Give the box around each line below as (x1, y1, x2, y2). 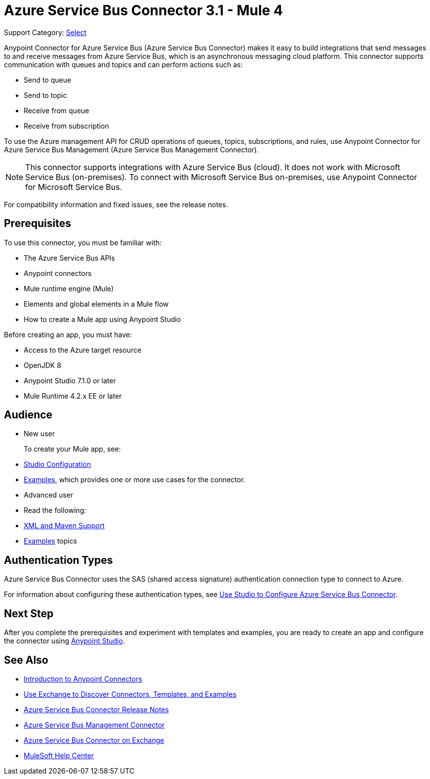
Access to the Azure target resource (24, 345, 142, 354)
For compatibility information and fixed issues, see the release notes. (4, 200, 228, 209)
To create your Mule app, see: (24, 445, 121, 454)
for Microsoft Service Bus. (25, 182, 122, 192)
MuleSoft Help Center (24, 751, 94, 760)
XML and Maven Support (24, 521, 105, 530)
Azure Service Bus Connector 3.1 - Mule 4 (4, 2, 283, 19)
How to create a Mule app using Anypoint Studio (24, 315, 181, 323)
